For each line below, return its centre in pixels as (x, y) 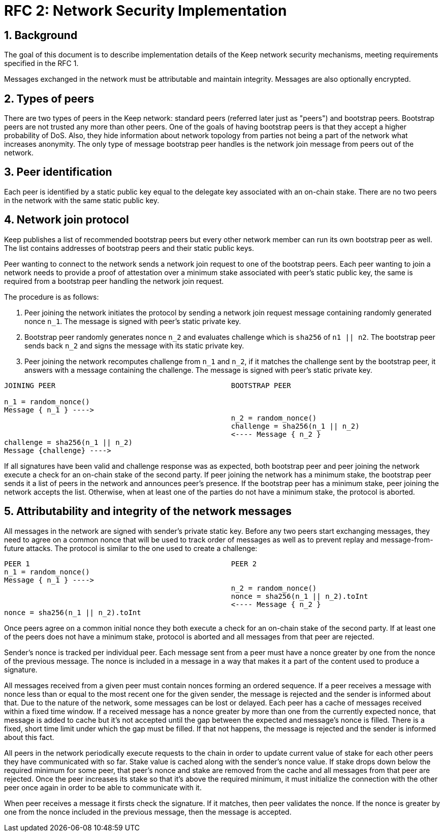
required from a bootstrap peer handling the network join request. (114, 281)
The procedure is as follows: (52, 297)
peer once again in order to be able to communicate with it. (103, 787)
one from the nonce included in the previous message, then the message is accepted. (148, 812)
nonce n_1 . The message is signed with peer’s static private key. (133, 321)
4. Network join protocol (67, 220)
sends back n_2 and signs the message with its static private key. (134, 345)
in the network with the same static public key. (82, 200)
